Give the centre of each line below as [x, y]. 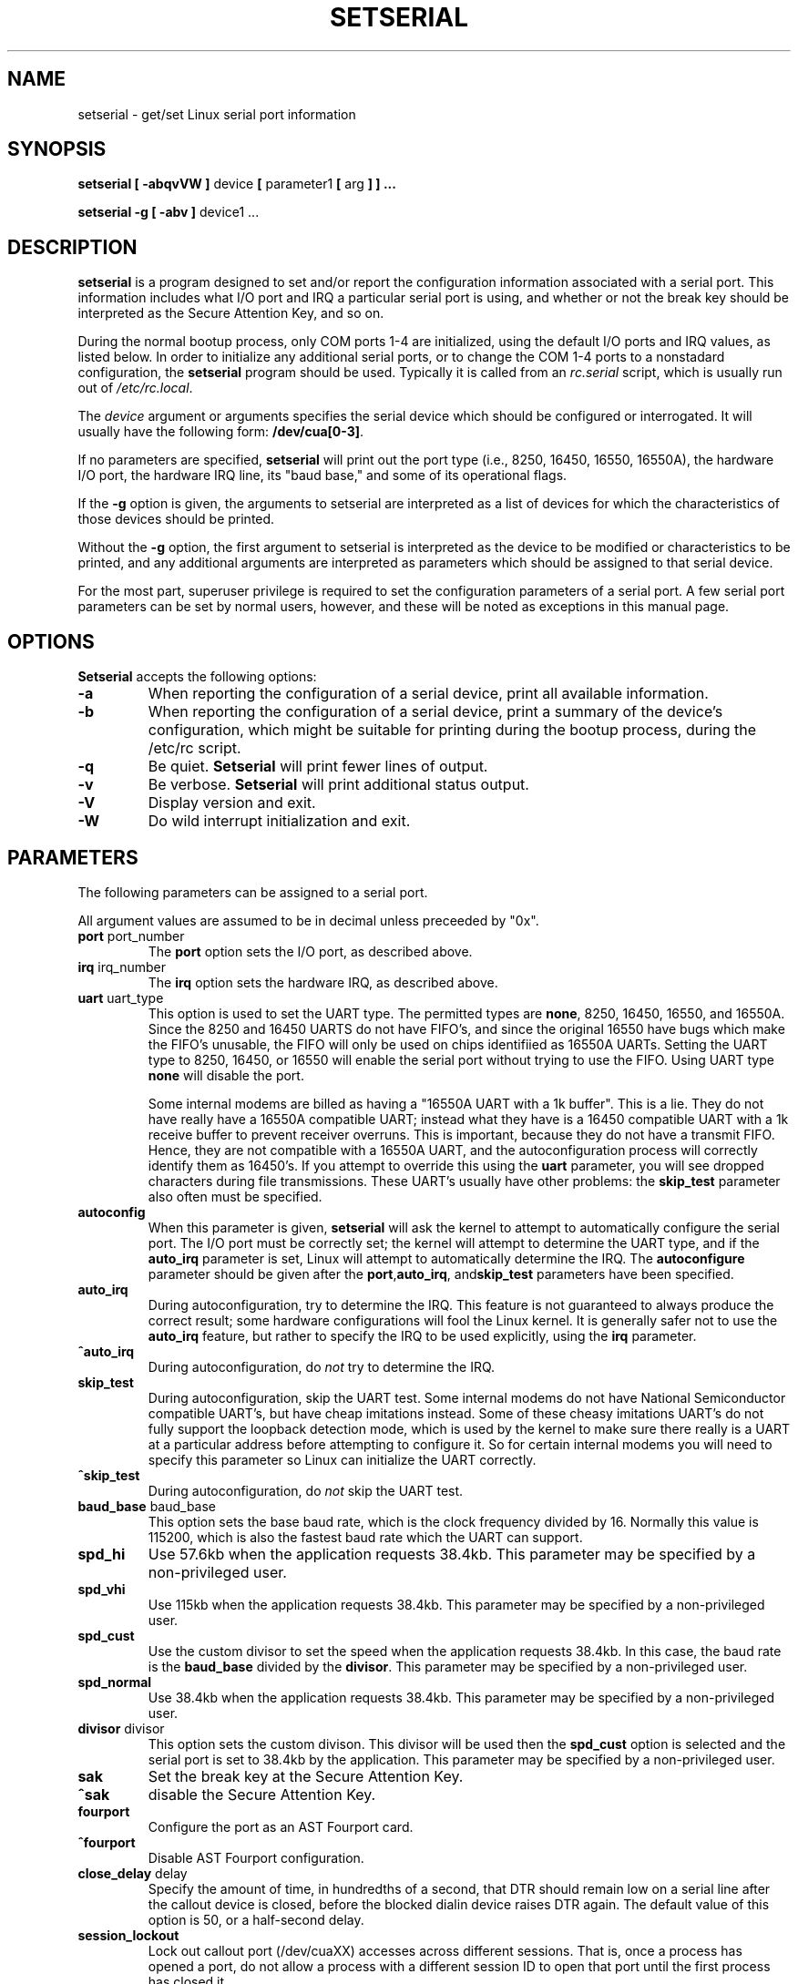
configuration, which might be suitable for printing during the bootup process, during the [452, 730]
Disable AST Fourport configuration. [256, 1857]
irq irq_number [122, 966]
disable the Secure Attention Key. [262, 1794]
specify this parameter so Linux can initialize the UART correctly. [342, 1459]
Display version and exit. [232, 803]
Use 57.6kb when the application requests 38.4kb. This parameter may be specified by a [452, 1554]
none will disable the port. [226, 1075]
